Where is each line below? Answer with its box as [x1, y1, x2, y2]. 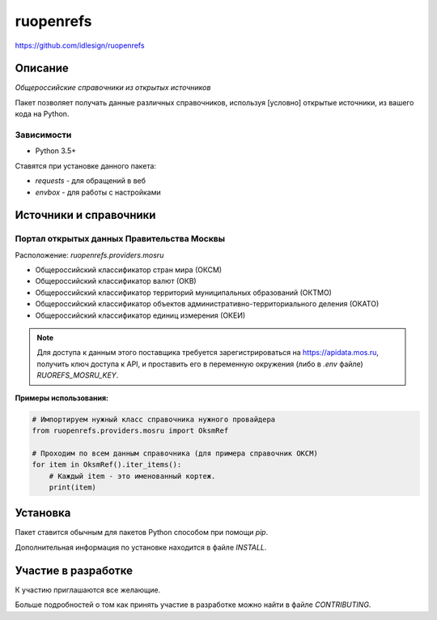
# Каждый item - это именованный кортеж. [49, 471, 216, 481]
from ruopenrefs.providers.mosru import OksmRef [32, 425, 229, 435]
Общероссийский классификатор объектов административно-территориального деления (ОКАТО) [35, 299, 380, 309]
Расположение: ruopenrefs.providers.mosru [15, 250, 164, 259]
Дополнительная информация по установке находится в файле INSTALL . [15, 542, 267, 552]
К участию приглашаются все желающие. [15, 584, 161, 595]
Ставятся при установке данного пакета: [15, 160, 157, 170]
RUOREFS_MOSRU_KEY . [36, 370, 119, 380]
